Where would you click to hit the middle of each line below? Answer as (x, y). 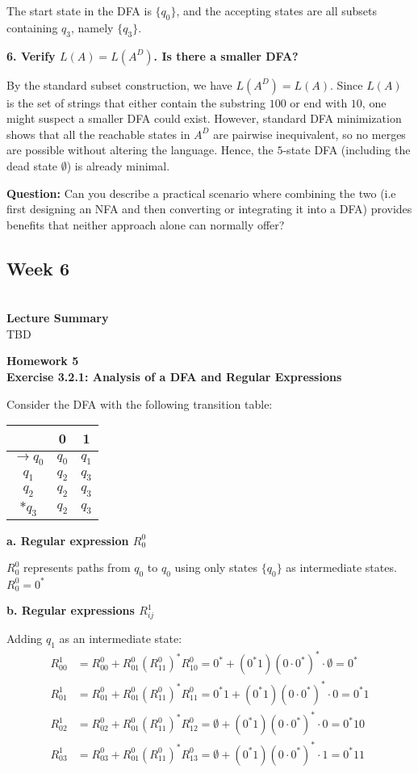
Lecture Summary (58, 318)
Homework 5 (43, 361)
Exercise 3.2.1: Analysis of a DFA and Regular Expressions (174, 376)
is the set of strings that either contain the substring (136, 102)
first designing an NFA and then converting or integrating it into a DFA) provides (209, 209)
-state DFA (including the (347, 150)
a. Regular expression (68, 540)
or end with (319, 102)
